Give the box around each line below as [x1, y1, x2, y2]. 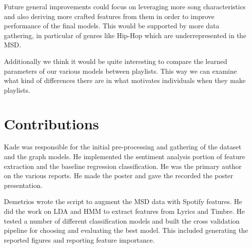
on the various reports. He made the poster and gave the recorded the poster [4, 170, 233, 181]
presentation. [4, 180, 43, 190]
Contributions [4, 113, 99, 133]
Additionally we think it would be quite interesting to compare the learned [4, 56, 227, 66]
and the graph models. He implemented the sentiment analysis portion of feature [4, 151, 245, 162]
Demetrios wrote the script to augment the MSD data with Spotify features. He [4, 196, 242, 207]
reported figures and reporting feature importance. [4, 234, 155, 245]
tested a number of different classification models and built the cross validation [4, 215, 240, 226]
